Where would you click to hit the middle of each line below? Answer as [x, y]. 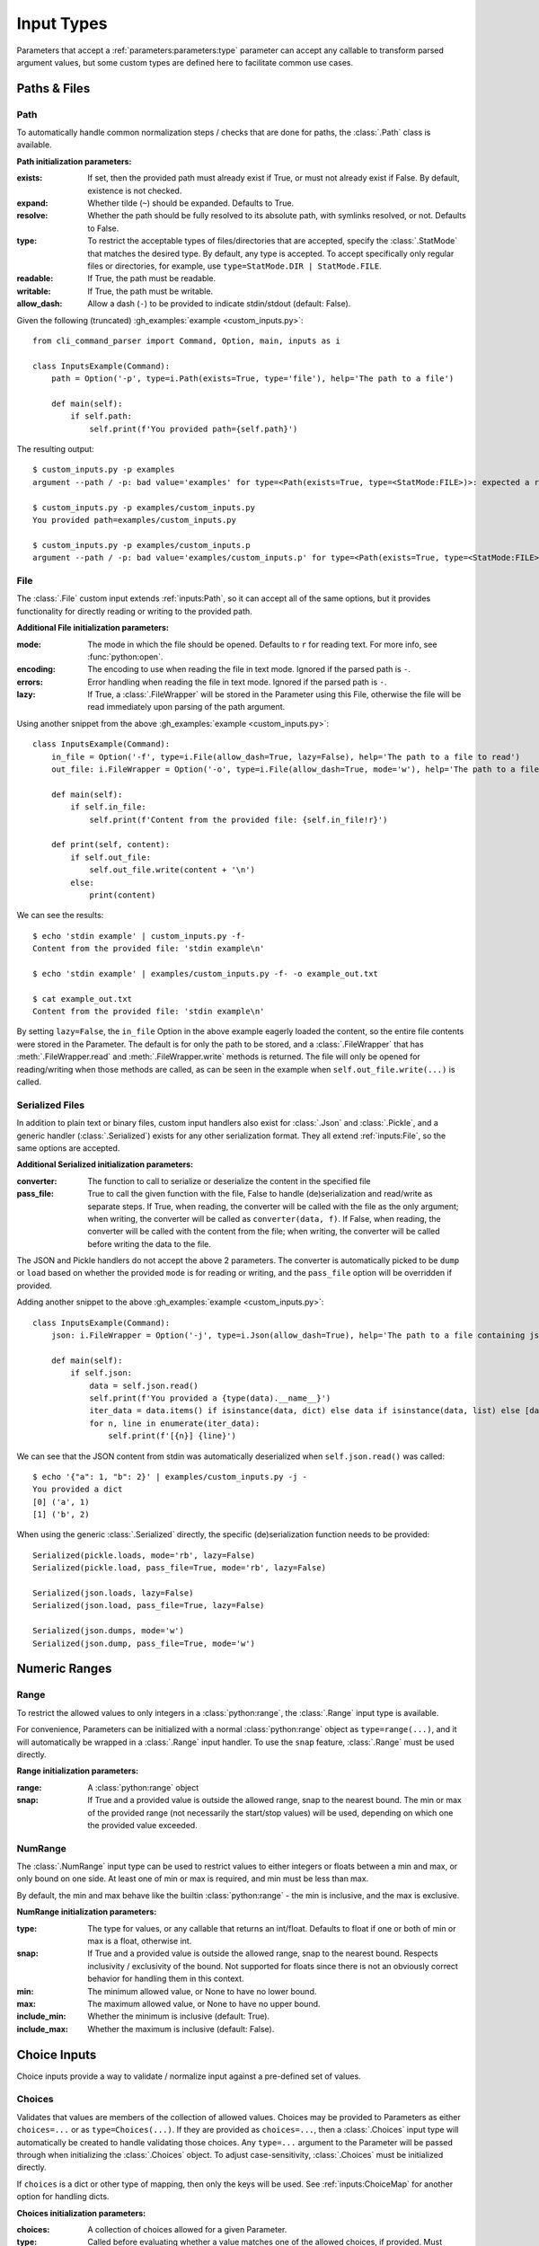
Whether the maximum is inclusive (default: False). [181, 2029]
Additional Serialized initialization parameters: [105, 1164]
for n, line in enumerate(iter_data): [175, 1423]
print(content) [123, 895]
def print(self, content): [110, 845]
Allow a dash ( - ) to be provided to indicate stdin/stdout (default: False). [219, 304]
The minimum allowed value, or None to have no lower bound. [202, 1991]
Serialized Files [51, 1105]
